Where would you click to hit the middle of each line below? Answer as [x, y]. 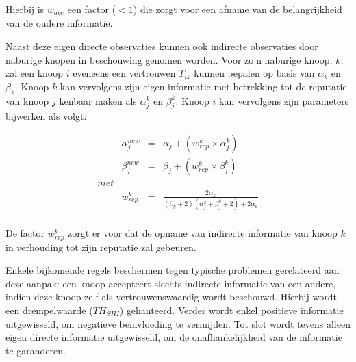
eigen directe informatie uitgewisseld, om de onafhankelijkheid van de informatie [174, 337]
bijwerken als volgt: [46, 116]
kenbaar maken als [98, 100]
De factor [25, 233]
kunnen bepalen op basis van [254, 73]
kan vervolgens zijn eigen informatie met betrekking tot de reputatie [203, 86]
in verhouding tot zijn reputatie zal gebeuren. [101, 247]
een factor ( [92, 9]
